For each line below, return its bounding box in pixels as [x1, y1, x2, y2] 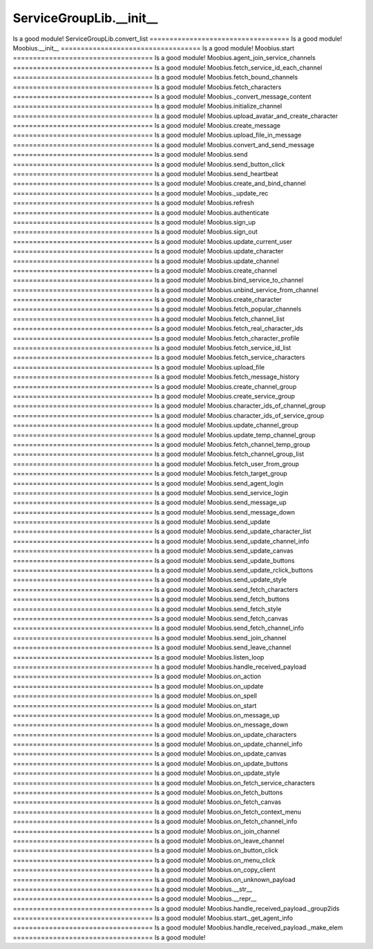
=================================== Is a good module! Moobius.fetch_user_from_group [12, 459, 300, 468]
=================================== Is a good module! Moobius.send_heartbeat [12, 170, 279, 178]
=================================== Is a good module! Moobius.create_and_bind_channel [12, 180, 307, 188]
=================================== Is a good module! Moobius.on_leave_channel [12, 836, 285, 845]
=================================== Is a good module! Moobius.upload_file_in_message [12, 131, 302, 140]
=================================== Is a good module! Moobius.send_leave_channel [12, 643, 291, 652]
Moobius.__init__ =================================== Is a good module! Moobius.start [12, 44, 295, 52]
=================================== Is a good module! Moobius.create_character [12, 296, 283, 304]
